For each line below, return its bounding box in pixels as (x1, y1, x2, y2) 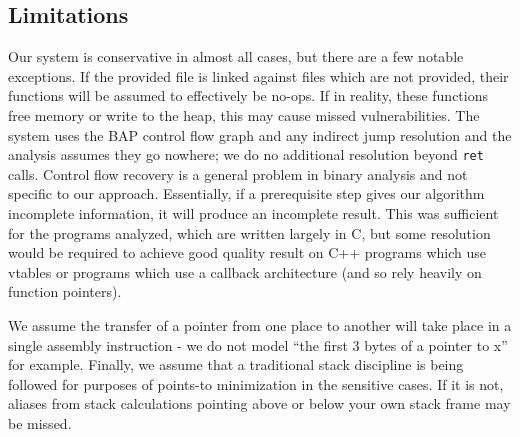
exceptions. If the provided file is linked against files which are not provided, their (8, 65, 509, 86)
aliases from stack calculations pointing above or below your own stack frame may (8, 393, 511, 414)
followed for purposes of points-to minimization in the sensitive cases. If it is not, (8, 373, 504, 394)
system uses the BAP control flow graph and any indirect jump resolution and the (8, 124, 512, 145)
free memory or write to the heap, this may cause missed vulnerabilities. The (8, 104, 480, 125)
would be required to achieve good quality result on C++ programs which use (8, 242, 486, 263)
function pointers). (8, 281, 122, 302)
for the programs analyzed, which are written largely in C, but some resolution (8, 222, 491, 243)
